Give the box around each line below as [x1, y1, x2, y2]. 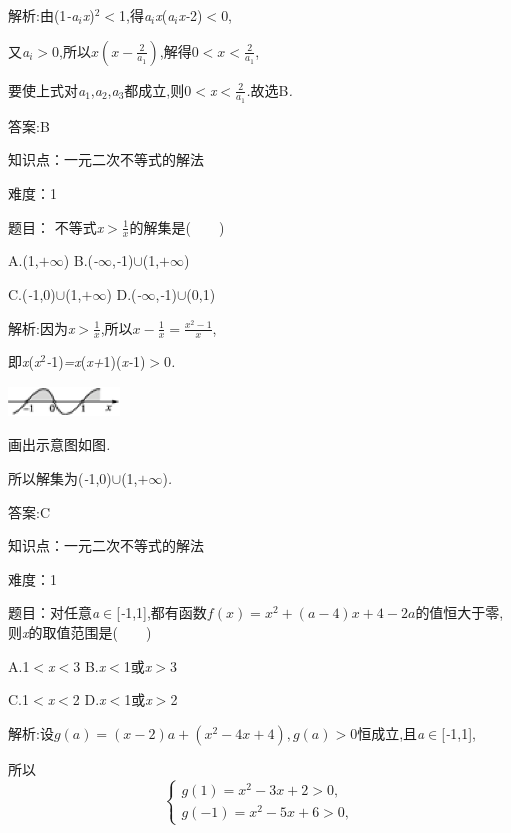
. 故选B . [246, 79, 293, 100]
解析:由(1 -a [8, 5, 79, 25]
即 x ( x [8, 351, 41, 372]
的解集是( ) [129, 216, 225, 237]
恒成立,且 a [357, 722, 425, 743]
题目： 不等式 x [8, 216, 104, 237]
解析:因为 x [8, 317, 75, 338]
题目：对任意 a [8, 602, 100, 623]
